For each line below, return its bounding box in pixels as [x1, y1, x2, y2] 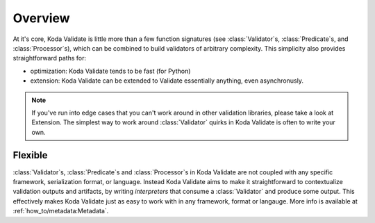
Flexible [12, 149, 48, 161]
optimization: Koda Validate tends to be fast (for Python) [30, 67, 191, 75]
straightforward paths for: [12, 54, 87, 63]
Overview [12, 10, 70, 26]
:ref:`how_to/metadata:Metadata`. [12, 207, 109, 215]
